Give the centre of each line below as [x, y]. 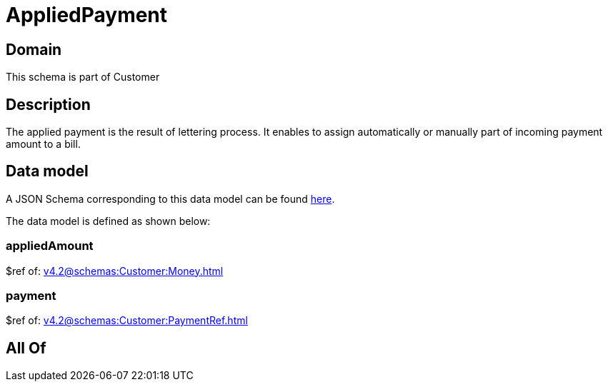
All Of [26, 348]
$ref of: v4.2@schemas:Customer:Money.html [115, 271]
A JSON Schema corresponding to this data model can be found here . [170, 198]
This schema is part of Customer [83, 77]
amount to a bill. [43, 144]
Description [48, 104]
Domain [34, 49]
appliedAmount [50, 246]
